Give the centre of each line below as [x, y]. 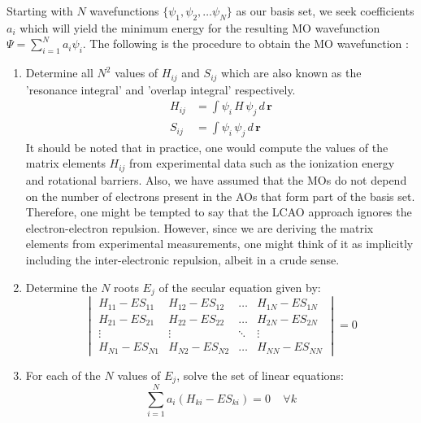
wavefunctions [124, 11]
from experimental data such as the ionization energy [262, 163]
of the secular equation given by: [240, 287]
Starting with [40, 11]
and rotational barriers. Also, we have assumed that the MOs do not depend [216, 179]
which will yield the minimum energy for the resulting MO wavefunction [200, 27]
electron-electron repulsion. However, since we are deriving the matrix [200, 227]
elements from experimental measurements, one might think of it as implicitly [219, 244]
